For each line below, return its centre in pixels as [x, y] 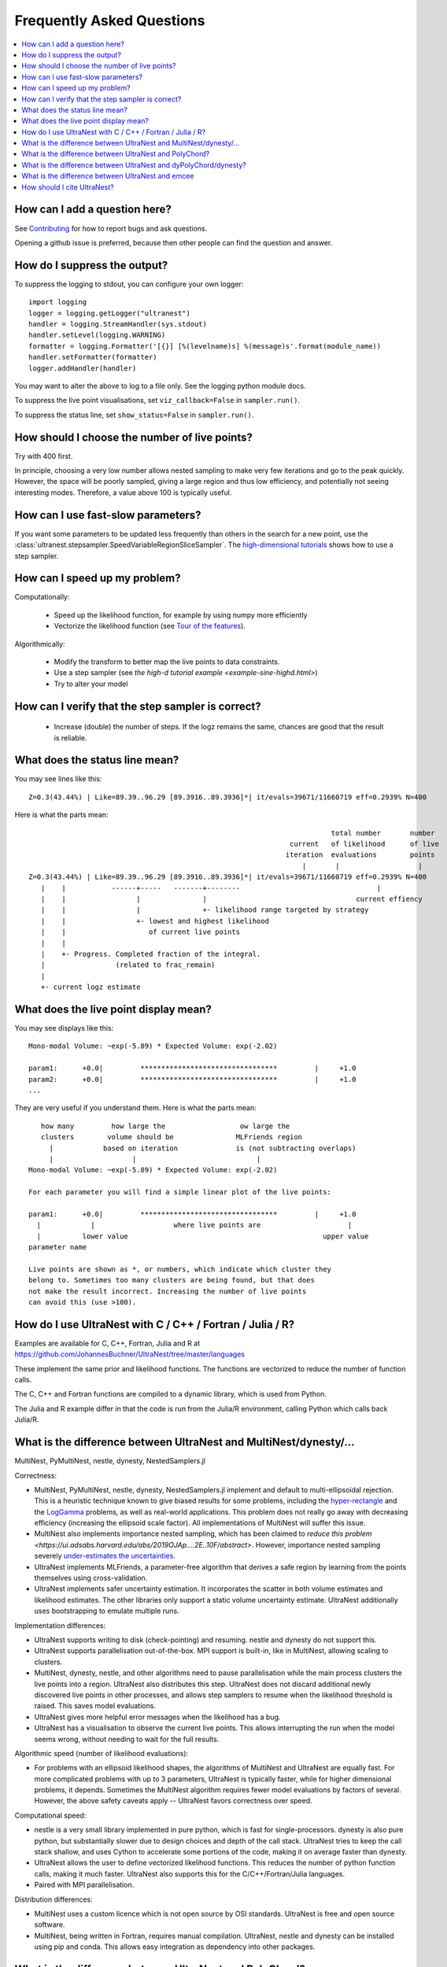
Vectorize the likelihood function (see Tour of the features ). [150, 626]
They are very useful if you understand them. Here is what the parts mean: [135, 1108]
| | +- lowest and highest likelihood [155, 921]
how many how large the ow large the [165, 1126]
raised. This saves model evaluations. [95, 1706]
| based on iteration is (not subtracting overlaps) [203, 1148]
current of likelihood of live [365, 844]
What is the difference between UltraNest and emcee [108, 176]
